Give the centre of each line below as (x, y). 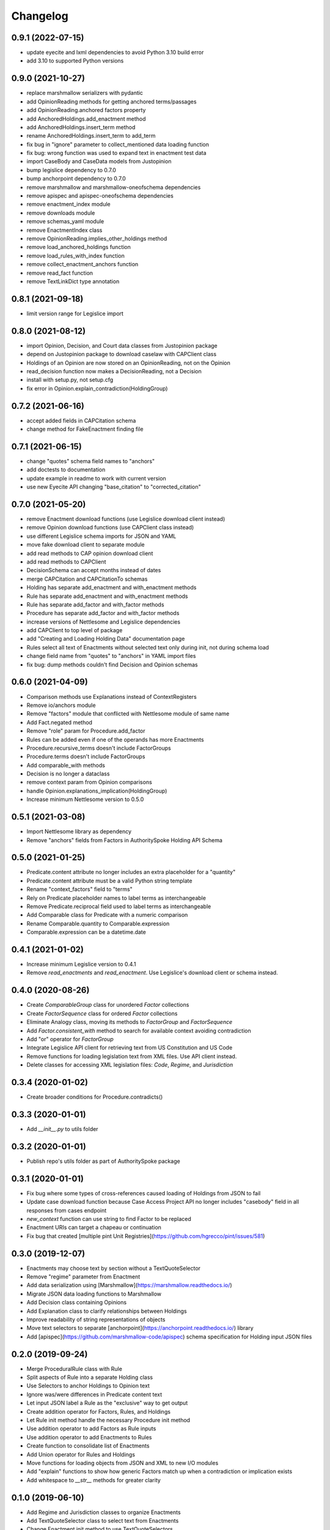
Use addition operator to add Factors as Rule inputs (91, 1428)
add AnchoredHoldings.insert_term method (81, 127)
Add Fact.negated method (60, 722)
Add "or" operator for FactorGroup (70, 1039)
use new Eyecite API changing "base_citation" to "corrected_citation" (114, 487)
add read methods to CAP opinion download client (90, 553)
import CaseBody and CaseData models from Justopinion (99, 162)
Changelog (40, 16)
